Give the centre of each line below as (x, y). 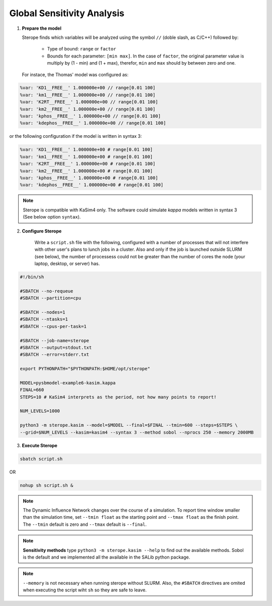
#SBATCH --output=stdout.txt (56, 347)
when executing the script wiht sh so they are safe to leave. (85, 590)
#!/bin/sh (32, 277)
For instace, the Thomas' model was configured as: (75, 74)
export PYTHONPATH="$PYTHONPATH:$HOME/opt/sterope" (85, 369)
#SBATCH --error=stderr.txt (54, 355)
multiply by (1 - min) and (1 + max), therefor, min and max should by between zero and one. (142, 63)
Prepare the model (42, 28)
